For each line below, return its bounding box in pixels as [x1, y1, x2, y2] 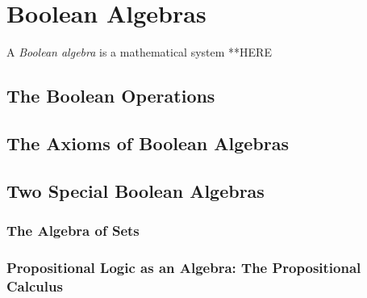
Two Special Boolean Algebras [6, 178, 265, 203]
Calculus [6, 275, 63, 296]
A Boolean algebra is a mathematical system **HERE [6, 44, 272, 61]
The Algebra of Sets [6, 220, 140, 240]
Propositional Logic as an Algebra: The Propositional [6, 257, 361, 277]
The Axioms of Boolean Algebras [6, 130, 289, 155]
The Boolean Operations [6, 83, 215, 108]
